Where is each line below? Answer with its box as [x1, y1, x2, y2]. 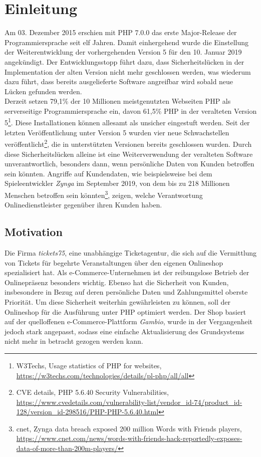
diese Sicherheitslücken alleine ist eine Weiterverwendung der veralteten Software [5, 148, 253, 159]
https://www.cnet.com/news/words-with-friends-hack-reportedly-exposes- [16, 433, 242, 443]
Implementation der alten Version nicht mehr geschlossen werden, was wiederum [5, 66, 251, 77]
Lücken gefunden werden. [5, 86, 82, 96]
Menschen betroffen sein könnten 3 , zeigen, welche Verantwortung [5, 188, 203, 200]
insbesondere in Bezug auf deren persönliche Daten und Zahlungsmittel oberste [5, 287, 248, 297]
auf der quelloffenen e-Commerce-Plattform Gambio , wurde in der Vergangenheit [5, 316, 252, 327]
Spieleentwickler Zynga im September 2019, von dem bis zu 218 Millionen [5, 178, 230, 188]
